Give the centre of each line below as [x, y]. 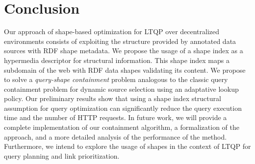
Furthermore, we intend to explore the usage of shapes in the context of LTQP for [127, 146]
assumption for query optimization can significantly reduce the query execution [123, 108]
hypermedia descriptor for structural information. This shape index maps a [117, 60]
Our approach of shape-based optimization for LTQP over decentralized [112, 31]
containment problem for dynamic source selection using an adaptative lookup [121, 89]
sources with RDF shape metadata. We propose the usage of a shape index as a [124, 51]
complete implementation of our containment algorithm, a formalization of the [122, 127]
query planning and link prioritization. [62, 155]
